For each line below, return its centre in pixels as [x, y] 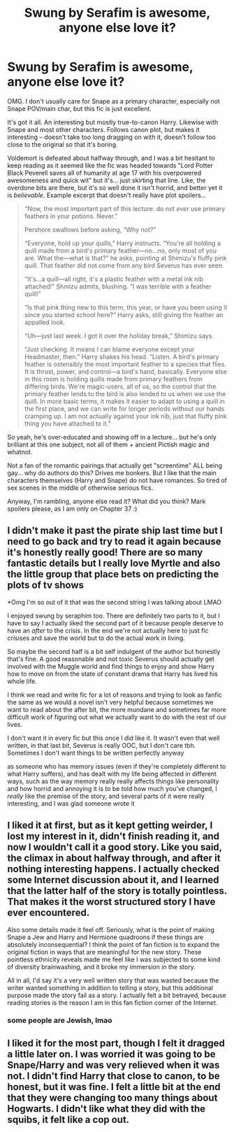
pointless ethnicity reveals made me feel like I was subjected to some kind [114, 959]
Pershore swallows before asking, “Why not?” [90, 229]
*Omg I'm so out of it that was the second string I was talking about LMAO [115, 602]
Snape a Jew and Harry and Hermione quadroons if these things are [105, 937]
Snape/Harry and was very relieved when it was [114, 1065]
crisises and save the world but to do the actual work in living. [96, 638]
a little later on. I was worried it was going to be [111, 1054]
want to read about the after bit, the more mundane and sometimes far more [117, 709]
